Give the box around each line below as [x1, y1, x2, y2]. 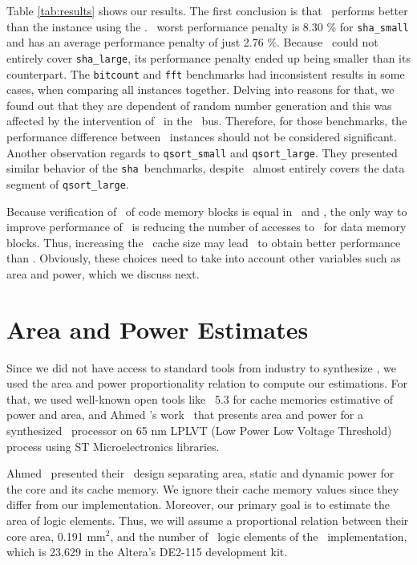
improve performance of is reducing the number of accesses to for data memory [6, 218, 407, 235]
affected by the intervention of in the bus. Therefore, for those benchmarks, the [6, 112, 407, 129]
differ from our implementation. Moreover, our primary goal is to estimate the [6, 496, 391, 513]
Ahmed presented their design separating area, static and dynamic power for [6, 465, 395, 482]
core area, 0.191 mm [6, 527, 106, 544]
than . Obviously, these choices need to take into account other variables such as [6, 250, 401, 266]
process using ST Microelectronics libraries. [6, 437, 220, 454]
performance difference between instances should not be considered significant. [6, 128, 397, 144]
